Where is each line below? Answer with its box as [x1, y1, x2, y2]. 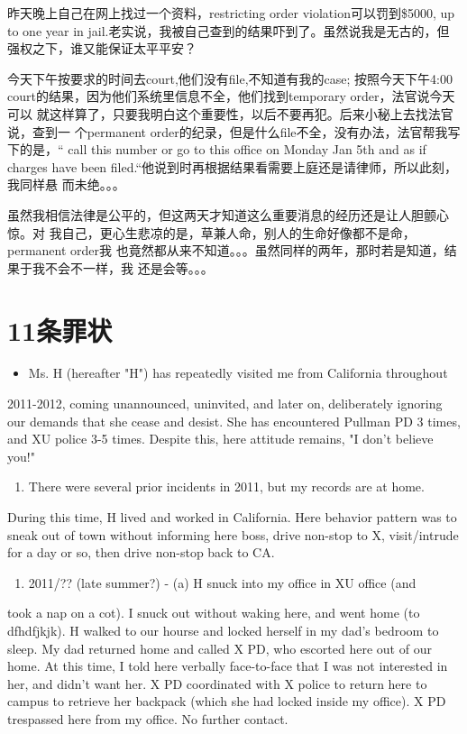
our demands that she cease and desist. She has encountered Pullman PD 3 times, [7, 411, 461, 430]
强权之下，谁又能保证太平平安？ [7, 39, 197, 58]
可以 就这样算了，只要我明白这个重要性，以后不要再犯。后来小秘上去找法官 [7, 104, 453, 123]
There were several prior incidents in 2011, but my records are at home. [28, 477, 425, 496]
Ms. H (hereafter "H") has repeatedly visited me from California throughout [28, 363, 448, 382]
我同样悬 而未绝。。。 [7, 175, 125, 194]
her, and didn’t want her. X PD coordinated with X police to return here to [7, 674, 427, 693]
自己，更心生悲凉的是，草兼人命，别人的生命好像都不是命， [61, 223, 416, 242]
